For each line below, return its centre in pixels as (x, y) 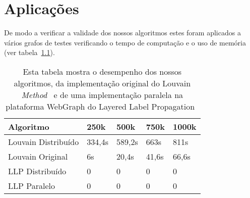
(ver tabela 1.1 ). (29, 52)
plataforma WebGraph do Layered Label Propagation (100, 106)
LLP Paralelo (32, 185)
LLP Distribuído (37, 171)
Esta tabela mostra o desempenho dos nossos (102, 71)
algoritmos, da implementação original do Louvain (102, 83)
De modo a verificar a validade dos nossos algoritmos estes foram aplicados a (122, 33)
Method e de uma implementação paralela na (102, 94)
